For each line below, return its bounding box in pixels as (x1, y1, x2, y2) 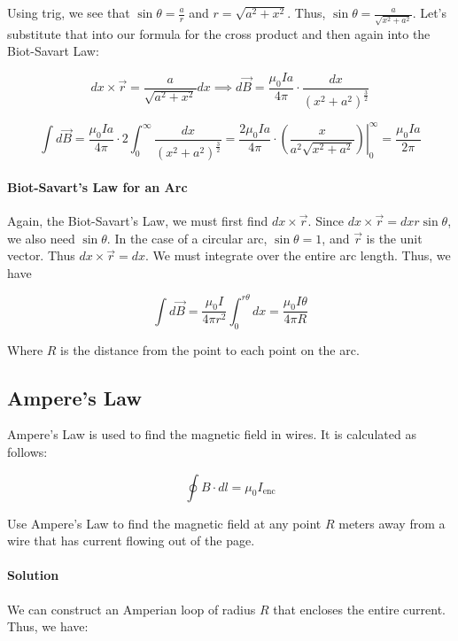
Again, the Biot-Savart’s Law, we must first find (7, 212, 268, 230)
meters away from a (338, 514, 446, 532)
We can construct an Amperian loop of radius (7, 599, 256, 618)
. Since (307, 212, 345, 230)
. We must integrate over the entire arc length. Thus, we (144, 246, 451, 265)
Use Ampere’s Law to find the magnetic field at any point (7, 514, 322, 532)
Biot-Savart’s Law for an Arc (7, 177, 188, 196)
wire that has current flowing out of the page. (7, 531, 255, 550)
